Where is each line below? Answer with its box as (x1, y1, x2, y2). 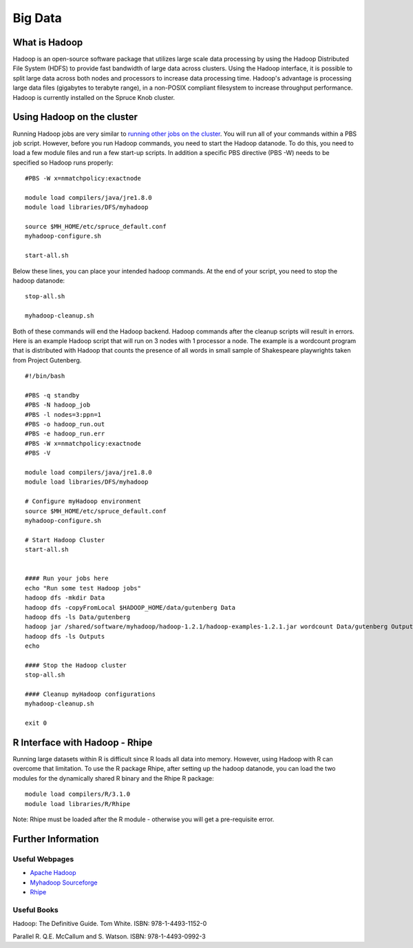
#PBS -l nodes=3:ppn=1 (25, 411, 102, 418)
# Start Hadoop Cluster (25, 536, 105, 544)
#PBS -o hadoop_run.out (25, 420, 105, 429)
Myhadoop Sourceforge (30, 878, 98, 887)
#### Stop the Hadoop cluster (25, 661, 127, 669)
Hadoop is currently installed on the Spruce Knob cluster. (12, 93, 176, 101)
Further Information (12, 833, 99, 845)
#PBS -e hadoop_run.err (25, 430, 105, 437)
